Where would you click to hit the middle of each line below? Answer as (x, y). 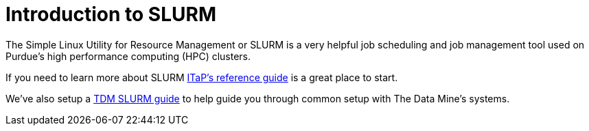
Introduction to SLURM (111, 14)
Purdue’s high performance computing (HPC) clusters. (128, 56)
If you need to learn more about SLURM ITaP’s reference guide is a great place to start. (202, 77)
